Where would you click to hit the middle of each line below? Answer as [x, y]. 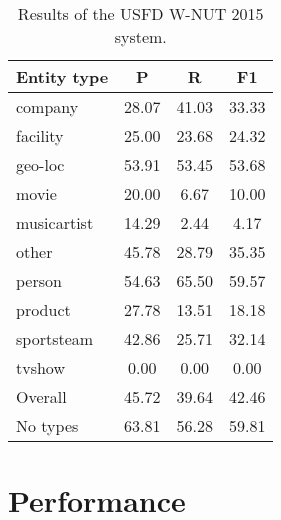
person [39, 280]
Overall [41, 396]
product [43, 309]
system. [140, 36]
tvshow [40, 367]
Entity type [62, 76]
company [47, 106]
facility [40, 135]
